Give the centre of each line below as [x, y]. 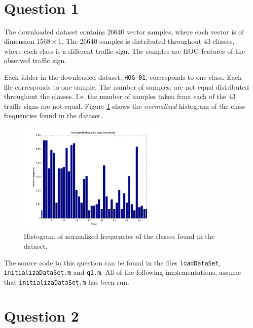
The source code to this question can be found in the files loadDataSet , [112, 262]
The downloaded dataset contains [54, 31]
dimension [19, 41]
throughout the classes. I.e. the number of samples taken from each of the [115, 96]
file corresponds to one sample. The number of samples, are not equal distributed [126, 86]
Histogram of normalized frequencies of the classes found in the [119, 236]
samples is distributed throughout [150, 41]
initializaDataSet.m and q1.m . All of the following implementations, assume [123, 272]
